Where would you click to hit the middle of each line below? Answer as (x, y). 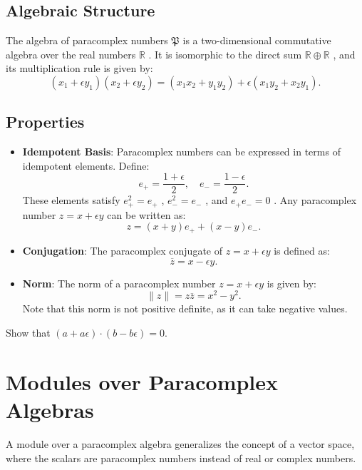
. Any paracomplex (315, 200)
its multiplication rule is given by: (79, 68)
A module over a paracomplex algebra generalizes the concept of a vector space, (180, 443)
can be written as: (146, 214)
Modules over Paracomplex (142, 381)
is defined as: (302, 250)
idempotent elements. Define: (86, 165)
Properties (45, 122)
